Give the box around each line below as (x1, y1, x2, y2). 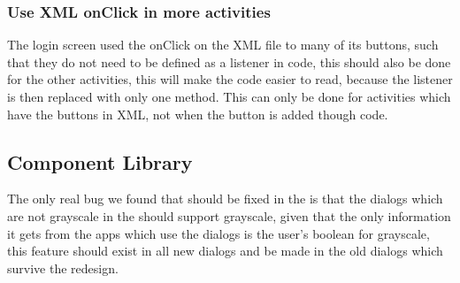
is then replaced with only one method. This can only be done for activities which (7, 88, 451, 105)
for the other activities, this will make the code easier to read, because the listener (7, 70, 453, 88)
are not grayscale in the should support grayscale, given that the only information (7, 206, 451, 225)
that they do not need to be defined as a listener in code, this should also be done (7, 52, 451, 71)
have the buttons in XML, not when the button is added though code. (7, 104, 388, 123)
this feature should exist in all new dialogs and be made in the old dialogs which (7, 241, 443, 260)
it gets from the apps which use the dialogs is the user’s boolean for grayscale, (7, 224, 430, 242)
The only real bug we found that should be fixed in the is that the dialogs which (7, 189, 443, 208)
